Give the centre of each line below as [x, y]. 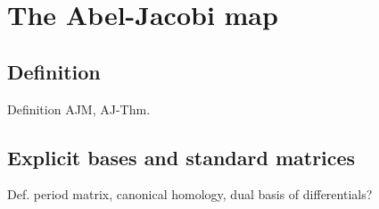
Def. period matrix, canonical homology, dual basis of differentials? [190, 194]
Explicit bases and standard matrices [181, 157]
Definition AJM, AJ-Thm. [79, 109]
